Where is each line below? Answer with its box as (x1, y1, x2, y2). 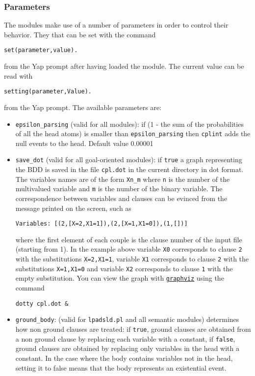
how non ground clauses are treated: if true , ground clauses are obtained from (15, 324, 251, 334)
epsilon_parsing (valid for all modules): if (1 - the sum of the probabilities (15, 118, 244, 129)
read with (4, 70, 33, 81)
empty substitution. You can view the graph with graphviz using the (15, 273, 224, 283)
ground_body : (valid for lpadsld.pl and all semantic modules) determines (15, 314, 239, 324)
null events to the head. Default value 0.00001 (15, 138, 153, 148)
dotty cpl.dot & (15, 300, 69, 307)
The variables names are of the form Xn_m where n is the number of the (15, 174, 230, 184)
